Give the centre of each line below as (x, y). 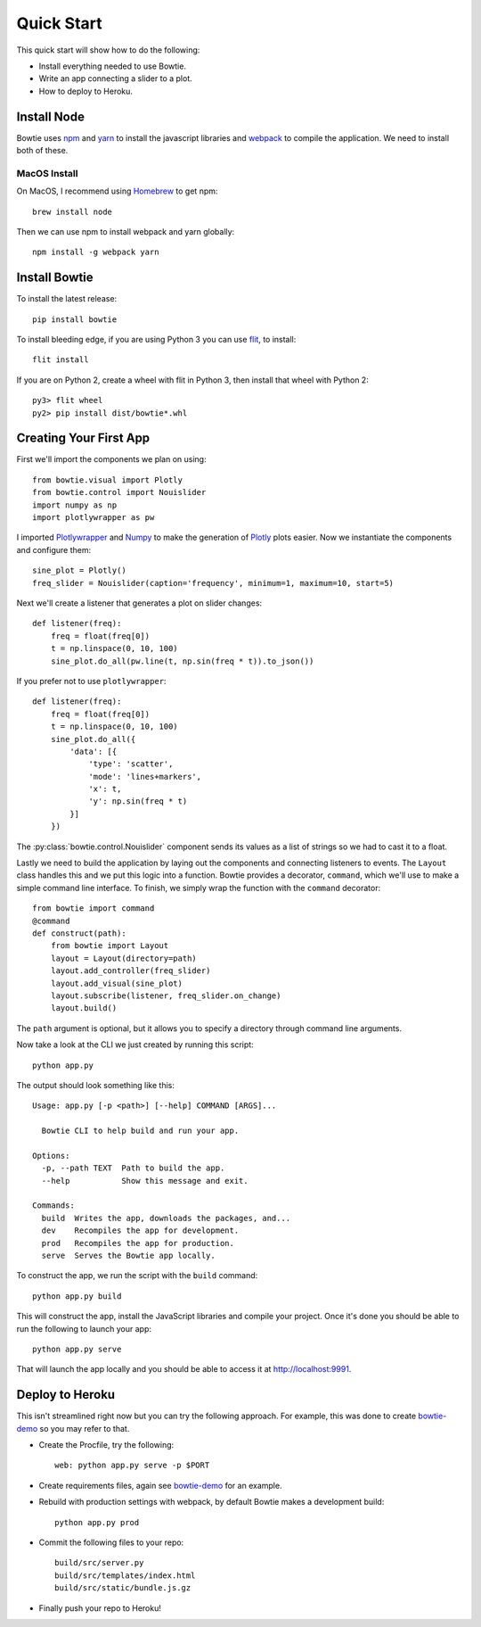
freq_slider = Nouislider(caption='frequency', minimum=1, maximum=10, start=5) (213, 583)
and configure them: (54, 549)
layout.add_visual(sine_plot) (116, 983)
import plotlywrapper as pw (94, 518)
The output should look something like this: (96, 1085)
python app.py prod (97, 1522)
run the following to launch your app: (84, 1328)
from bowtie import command (94, 908)
